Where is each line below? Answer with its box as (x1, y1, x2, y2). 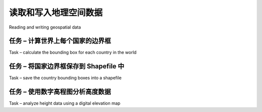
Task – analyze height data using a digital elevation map (9, 100, 121, 106)
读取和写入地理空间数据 (9, 7, 103, 18)
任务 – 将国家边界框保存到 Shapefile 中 (9, 62, 125, 70)
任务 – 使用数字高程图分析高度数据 (9, 88, 111, 96)
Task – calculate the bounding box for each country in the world (9, 49, 137, 55)
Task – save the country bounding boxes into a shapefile (9, 75, 122, 81)
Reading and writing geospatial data (9, 24, 81, 30)
